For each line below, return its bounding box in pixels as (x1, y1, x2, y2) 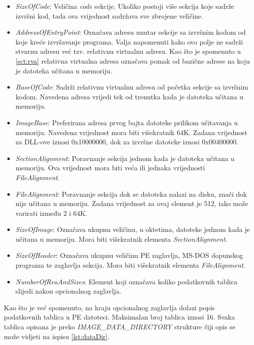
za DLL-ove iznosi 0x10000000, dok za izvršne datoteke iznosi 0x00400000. (15, 137, 238, 147)
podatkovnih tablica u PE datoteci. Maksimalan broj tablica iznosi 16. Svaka (4, 312, 235, 322)
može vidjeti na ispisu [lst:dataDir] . (4, 331, 110, 341)
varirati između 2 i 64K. (15, 207, 88, 218)
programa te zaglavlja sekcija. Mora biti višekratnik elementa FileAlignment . (15, 260, 246, 270)
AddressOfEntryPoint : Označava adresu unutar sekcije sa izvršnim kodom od (15, 27, 246, 37)
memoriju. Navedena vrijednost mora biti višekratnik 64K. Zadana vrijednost (15, 127, 248, 137)
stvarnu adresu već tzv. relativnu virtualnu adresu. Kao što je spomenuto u (15, 46, 241, 56)
